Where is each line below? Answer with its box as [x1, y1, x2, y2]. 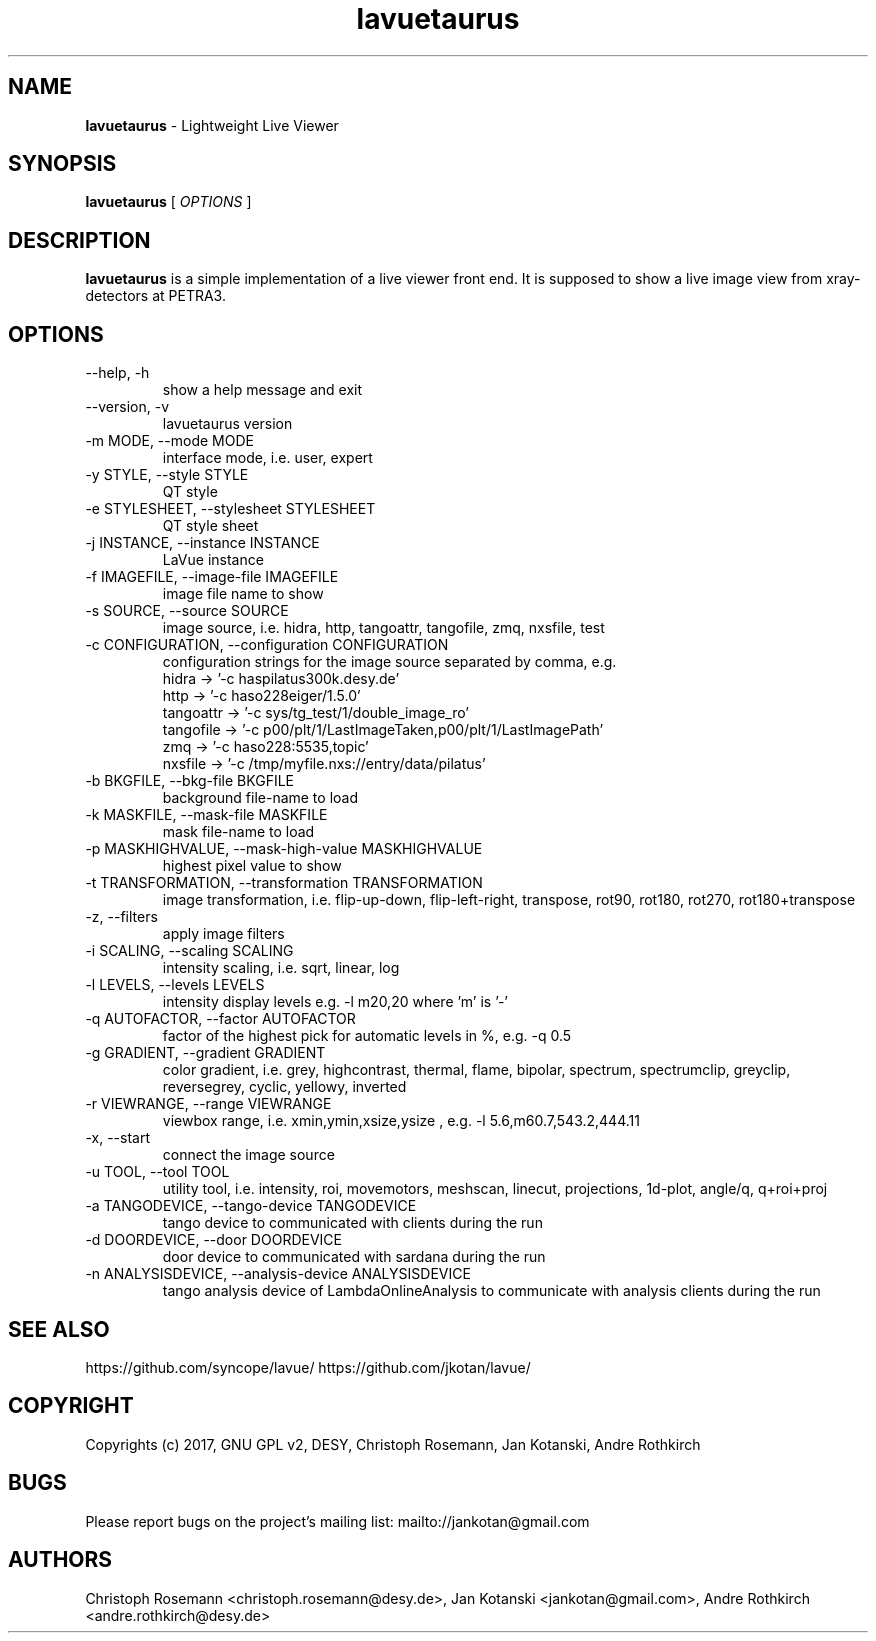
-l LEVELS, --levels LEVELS [85, 976, 265, 994]
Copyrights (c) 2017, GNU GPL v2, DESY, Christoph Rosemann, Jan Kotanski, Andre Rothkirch [85, 1435, 701, 1453]
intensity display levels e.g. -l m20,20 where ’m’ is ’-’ [162, 993, 508, 1011]
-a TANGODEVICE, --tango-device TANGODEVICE [85, 1197, 417, 1215]
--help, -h [85, 364, 150, 382]
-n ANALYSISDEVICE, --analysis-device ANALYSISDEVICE [85, 1265, 471, 1283]
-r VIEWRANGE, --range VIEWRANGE [85, 1095, 332, 1113]
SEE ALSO [8, 1316, 110, 1342]
